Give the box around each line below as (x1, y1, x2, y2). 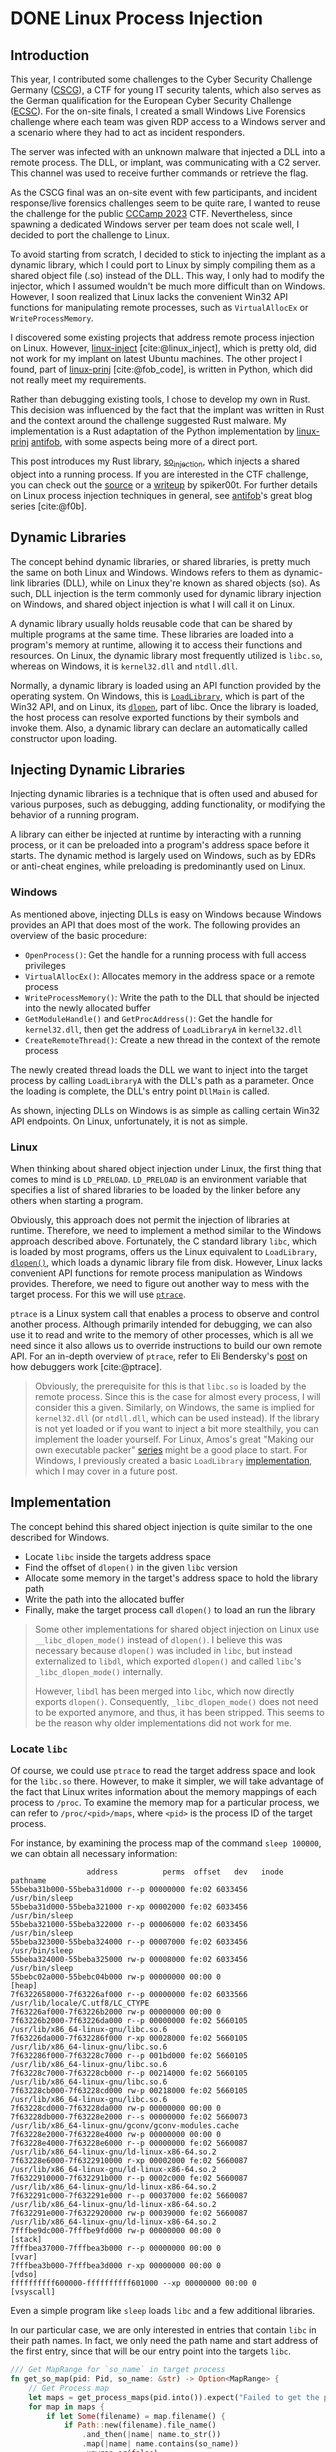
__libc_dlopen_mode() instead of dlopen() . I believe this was (34, 1633, 283, 1646)
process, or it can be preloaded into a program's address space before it (10, 839, 310, 851)
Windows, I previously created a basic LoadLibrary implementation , (34, 1455, 313, 1467)
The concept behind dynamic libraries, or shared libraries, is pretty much (10, 555, 311, 567)
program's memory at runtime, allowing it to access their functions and (10, 638, 303, 651)
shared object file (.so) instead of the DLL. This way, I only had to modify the (10, 270, 325, 281)
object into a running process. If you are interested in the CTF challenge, (10, 468, 309, 480)
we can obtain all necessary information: (10, 1848, 178, 1860)
